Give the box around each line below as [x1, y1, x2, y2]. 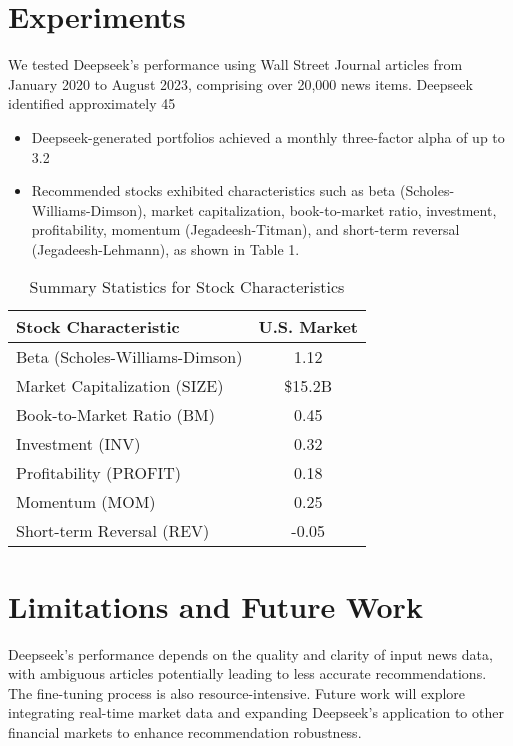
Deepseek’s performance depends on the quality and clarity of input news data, [8, 643, 493, 664]
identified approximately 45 [8, 93, 176, 114]
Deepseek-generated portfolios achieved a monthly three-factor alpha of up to [31, 126, 505, 147]
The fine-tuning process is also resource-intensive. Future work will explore [8, 682, 466, 703]
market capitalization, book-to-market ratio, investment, [151, 199, 497, 220]
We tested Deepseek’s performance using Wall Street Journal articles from [8, 54, 463, 75]
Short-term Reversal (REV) [16, 519, 210, 543]
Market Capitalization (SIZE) [16, 374, 224, 398]
